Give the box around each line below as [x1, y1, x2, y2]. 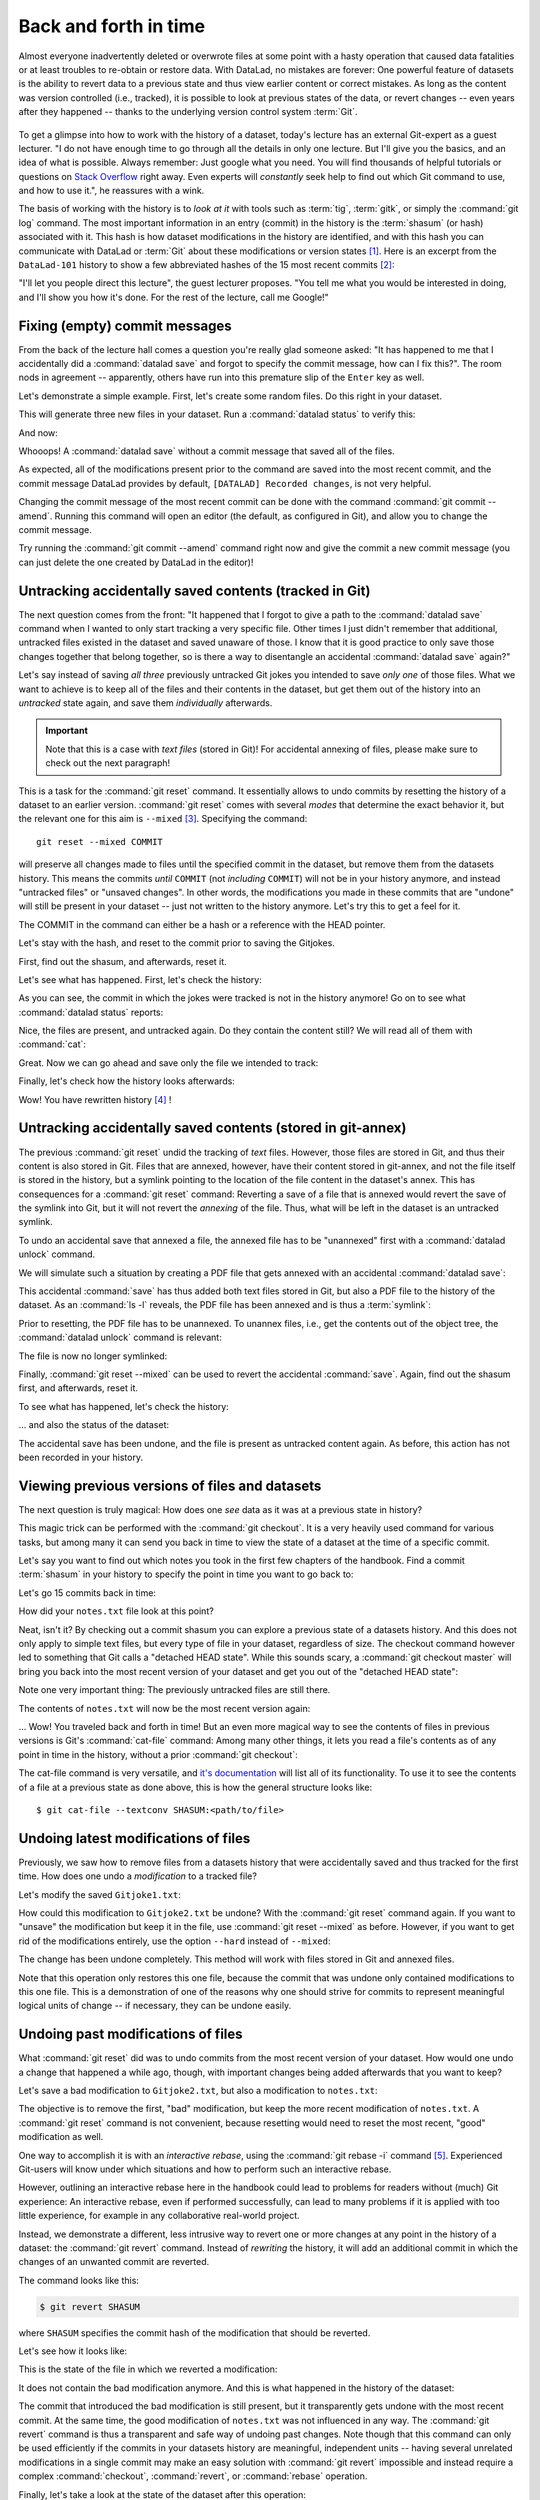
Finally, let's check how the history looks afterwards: [18, 1075, 235, 1087]
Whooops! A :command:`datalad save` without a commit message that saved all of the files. [18, 445, 395, 457]
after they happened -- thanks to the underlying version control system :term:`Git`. [18, 106, 358, 118]
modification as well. [18, 2131, 104, 2143]
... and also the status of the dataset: [18, 1419, 170, 1431]
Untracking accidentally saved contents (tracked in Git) [18, 582, 371, 599]
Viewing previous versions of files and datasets [18, 1477, 322, 1494]
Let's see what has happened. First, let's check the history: [18, 973, 262, 985]
